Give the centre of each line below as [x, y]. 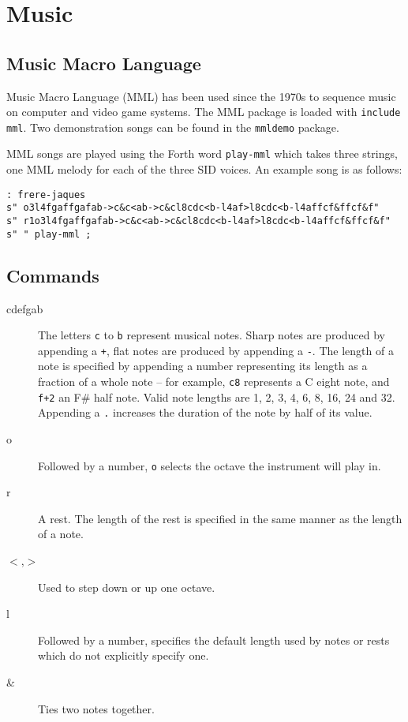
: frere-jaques [46, 195]
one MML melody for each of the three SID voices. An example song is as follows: [204, 169]
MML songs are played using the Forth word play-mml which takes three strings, [202, 153]
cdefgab [25, 308]
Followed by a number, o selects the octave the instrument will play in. [210, 465]
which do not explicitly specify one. [124, 655]
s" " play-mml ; [49, 234]
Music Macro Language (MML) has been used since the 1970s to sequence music [201, 96]
